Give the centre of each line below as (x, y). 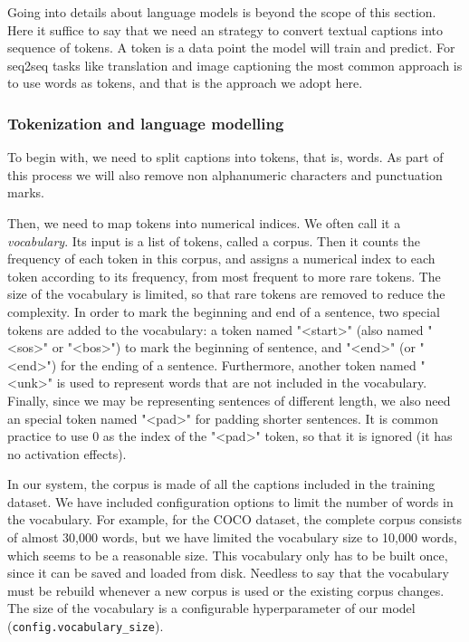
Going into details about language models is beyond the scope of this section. (222, 12)
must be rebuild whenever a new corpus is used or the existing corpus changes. (226, 590)
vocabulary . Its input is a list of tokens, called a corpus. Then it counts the (214, 240)
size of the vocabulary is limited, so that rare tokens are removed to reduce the (226, 294)
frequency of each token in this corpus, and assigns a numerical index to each (221, 259)
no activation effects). (67, 453)
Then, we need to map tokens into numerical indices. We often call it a (204, 222)
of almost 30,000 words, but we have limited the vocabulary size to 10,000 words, (232, 537)
